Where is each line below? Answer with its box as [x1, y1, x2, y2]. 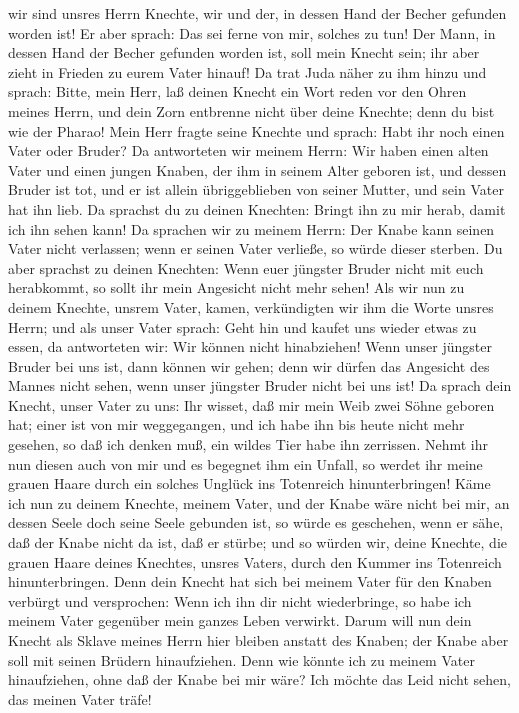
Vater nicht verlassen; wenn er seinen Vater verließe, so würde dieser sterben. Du [8, 238, 503, 259]
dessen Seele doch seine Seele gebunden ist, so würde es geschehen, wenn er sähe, [8, 512, 504, 533]
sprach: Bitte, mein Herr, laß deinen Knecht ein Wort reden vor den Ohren [8, 81, 467, 102]
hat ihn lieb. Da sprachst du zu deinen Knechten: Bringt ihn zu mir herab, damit [8, 198, 506, 219]
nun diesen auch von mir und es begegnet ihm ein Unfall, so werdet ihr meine [8, 453, 483, 474]
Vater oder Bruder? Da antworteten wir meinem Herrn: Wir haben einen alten [8, 140, 489, 161]
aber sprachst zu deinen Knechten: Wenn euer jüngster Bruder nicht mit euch [8, 257, 484, 278]
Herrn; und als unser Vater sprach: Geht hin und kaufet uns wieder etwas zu [8, 316, 477, 337]
